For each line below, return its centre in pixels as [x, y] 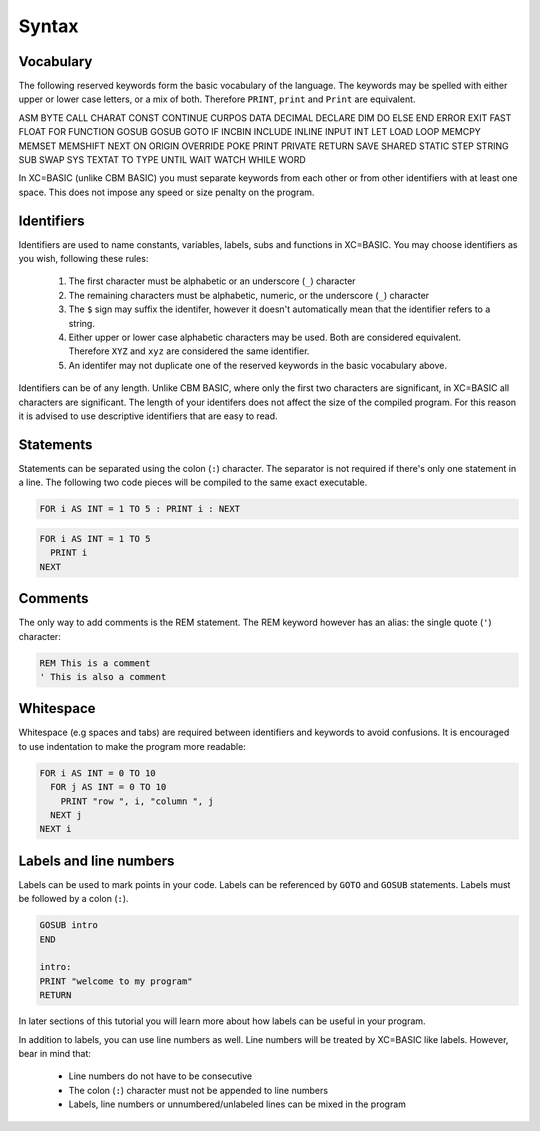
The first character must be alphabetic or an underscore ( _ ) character [212, 281]
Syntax [48, 26]
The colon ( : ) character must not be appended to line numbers [198, 1090]
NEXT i [55, 829]
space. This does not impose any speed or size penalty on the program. [166, 192]
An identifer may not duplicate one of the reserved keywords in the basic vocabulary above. [258, 365]
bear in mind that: [55, 1053]
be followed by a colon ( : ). [73, 899]
